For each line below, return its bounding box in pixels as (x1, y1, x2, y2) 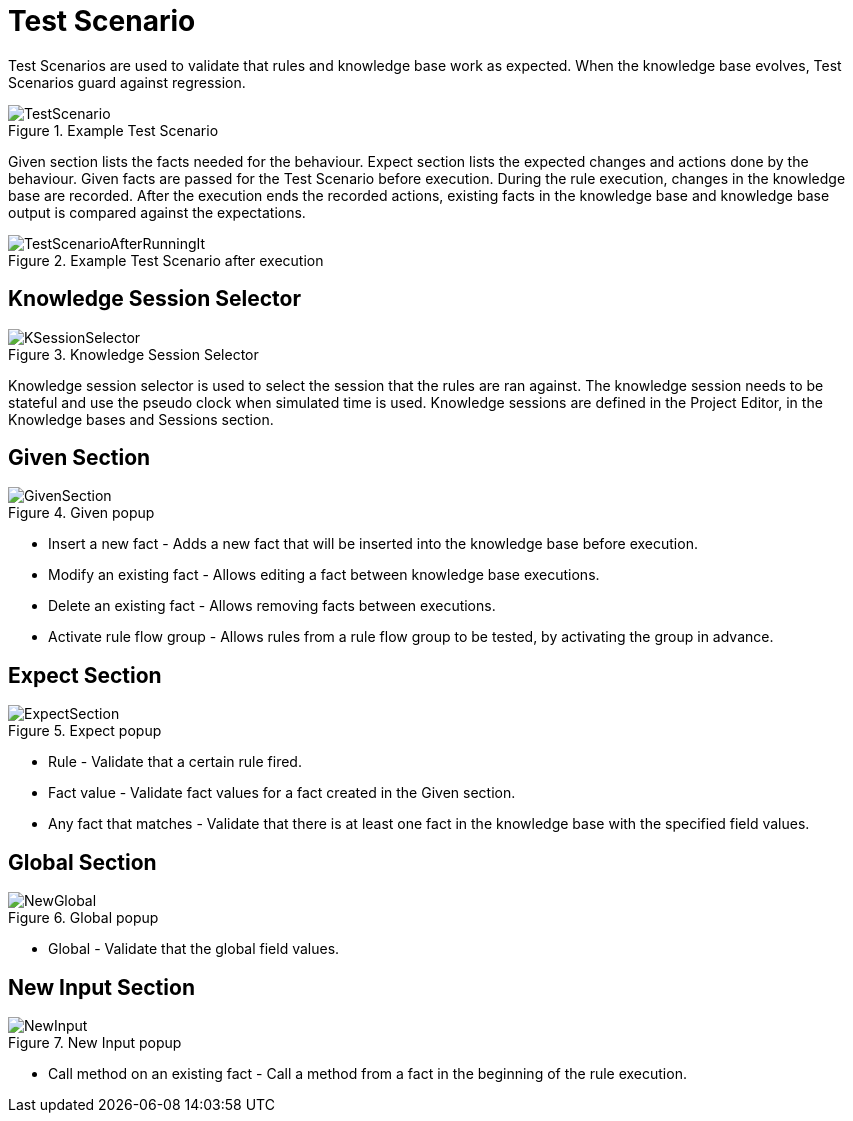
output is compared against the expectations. (8, 203, 306, 221)
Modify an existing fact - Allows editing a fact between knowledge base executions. (48, 566, 600, 584)
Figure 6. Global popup (8, 909, 159, 927)
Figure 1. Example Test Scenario (8, 121, 219, 139)
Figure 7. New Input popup (8, 1033, 182, 1051)
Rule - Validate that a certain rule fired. (48, 753, 302, 771)
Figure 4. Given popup (8, 504, 155, 522)
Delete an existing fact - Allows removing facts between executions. (48, 597, 496, 615)
